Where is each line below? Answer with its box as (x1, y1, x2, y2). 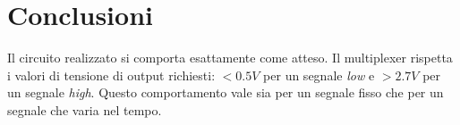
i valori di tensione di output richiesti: (7, 65, 216, 84)
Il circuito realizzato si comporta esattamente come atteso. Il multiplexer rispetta (7, 48, 453, 67)
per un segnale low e (263, 65, 375, 84)
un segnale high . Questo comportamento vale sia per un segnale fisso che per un (7, 83, 444, 102)
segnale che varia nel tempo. (7, 100, 162, 119)
